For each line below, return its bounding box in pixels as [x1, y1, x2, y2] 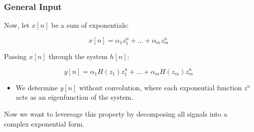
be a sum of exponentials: [51, 20, 129, 30]
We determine [15, 82, 58, 92]
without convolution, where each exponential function [79, 82, 242, 92]
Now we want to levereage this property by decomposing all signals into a [4, 108, 227, 119]
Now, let [4, 20, 30, 30]
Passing [4, 51, 27, 61]
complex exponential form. [4, 118, 85, 129]
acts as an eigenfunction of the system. [15, 92, 133, 102]
